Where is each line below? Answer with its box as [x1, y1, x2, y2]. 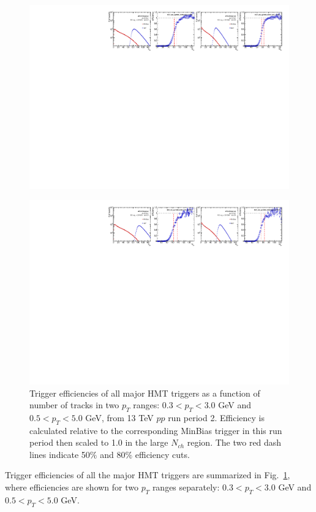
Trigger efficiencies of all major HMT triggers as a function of [29, 386, 260, 399]
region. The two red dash [187, 436, 282, 449]
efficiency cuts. [135, 448, 190, 460]
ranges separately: [152, 481, 220, 494]
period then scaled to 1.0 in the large [29, 436, 168, 449]
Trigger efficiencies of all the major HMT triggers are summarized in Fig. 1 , [5, 468, 290, 481]
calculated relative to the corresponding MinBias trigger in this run [29, 424, 282, 436]
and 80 [100, 448, 126, 460]
